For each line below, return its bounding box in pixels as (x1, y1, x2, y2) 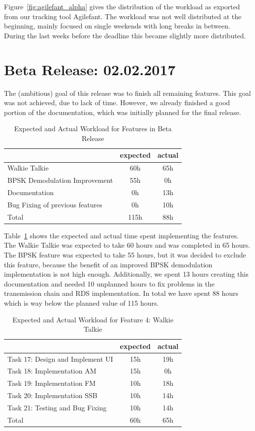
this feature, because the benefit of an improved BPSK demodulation (4, 259, 213, 269)
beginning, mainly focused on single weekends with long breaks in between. (4, 21, 230, 31)
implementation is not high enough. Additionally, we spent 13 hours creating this (4, 269, 249, 279)
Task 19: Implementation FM (7, 378, 96, 388)
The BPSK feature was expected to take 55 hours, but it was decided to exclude (4, 249, 246, 259)
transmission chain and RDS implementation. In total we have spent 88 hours (4, 288, 239, 298)
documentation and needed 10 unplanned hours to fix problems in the (4, 278, 215, 288)
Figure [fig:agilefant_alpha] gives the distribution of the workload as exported (4, 1, 240, 11)
